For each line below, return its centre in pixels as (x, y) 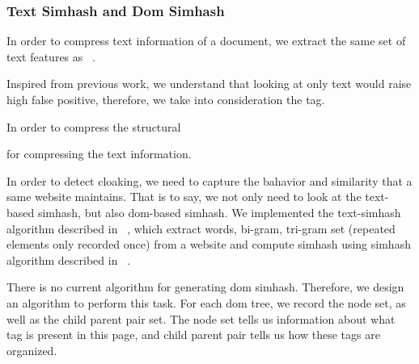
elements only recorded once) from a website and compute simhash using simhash (209, 244)
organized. (32, 350)
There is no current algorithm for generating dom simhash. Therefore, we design (205, 287)
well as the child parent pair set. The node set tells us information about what (201, 318)
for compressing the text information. (99, 154)
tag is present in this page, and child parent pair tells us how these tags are (193, 335)
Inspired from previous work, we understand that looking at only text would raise (209, 84)
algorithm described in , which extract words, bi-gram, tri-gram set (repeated (201, 228)
